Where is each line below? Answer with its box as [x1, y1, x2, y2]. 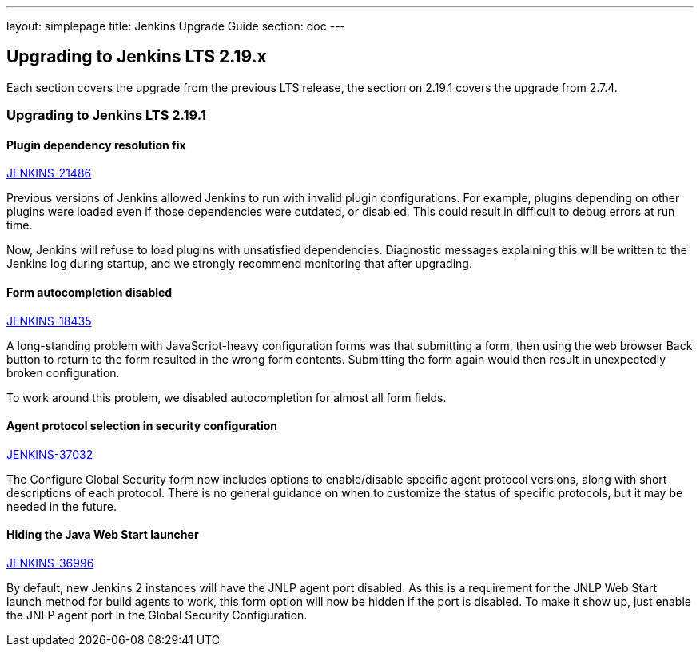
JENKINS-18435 [6, 313, 92, 328]
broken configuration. [6, 365, 120, 380]
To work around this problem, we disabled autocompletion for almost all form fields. [6, 390, 447, 404]
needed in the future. [6, 499, 117, 513]
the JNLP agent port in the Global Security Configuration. [6, 608, 308, 623]
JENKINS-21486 [6, 166, 92, 181]
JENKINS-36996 [6, 556, 94, 571]
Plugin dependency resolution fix [6, 137, 186, 152]
